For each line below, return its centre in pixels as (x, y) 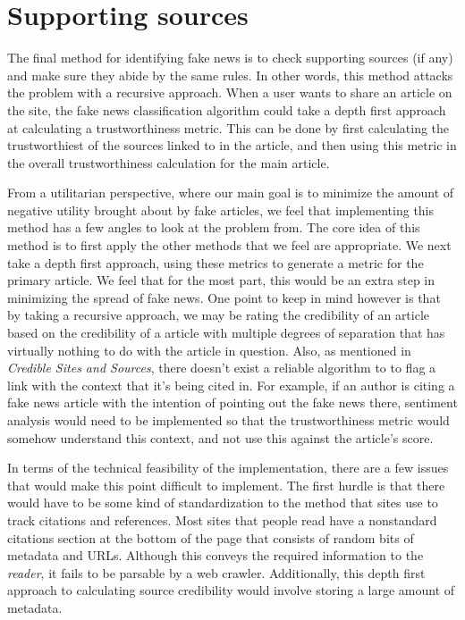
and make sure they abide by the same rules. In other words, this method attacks (230, 75)
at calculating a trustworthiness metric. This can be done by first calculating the (228, 127)
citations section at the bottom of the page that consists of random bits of (211, 537)
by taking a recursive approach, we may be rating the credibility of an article (219, 315)
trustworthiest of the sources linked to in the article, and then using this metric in (232, 145)
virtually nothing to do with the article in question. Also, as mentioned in (209, 350)
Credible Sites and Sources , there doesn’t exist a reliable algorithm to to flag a (222, 368)
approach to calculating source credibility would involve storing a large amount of (231, 590)
